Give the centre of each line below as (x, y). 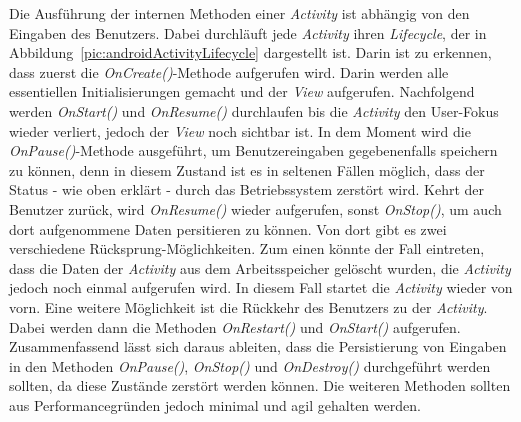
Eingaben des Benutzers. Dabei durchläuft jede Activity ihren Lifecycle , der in (248, 32)
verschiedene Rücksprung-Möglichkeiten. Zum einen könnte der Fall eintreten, (247, 248)
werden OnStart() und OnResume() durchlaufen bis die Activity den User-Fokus (254, 110)
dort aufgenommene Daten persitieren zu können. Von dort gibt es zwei (228, 228)
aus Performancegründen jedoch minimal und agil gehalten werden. (215, 404)
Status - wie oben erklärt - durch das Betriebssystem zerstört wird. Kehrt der (247, 189)
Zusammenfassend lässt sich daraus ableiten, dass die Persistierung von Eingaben (258, 346)
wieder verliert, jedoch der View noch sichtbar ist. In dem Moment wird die (240, 130)
